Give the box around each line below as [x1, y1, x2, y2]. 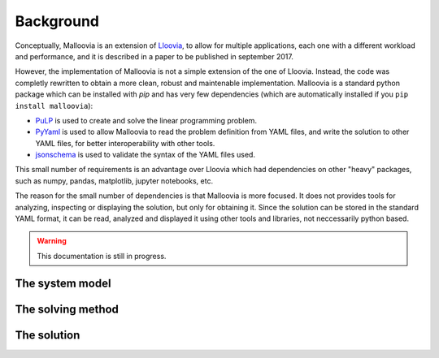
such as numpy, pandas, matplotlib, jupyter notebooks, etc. [15, 175, 214, 186]
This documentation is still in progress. [37, 251, 167, 261]
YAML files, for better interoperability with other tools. [35, 138, 215, 148]
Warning [37, 236, 67, 246]
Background [15, 12, 99, 30]
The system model [15, 276, 111, 290]
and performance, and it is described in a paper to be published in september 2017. [15, 51, 294, 61]
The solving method [15, 302, 120, 316]
